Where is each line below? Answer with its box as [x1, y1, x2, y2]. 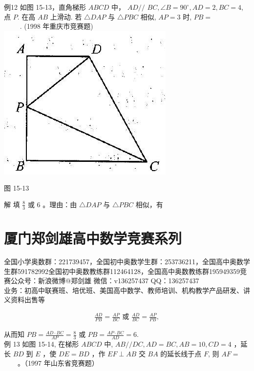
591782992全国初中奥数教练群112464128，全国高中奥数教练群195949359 [17, 266, 240, 276]
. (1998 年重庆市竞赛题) [20, 21, 93, 31]
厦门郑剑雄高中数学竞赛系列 [4, 228, 182, 248]
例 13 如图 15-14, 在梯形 [4, 339, 79, 349]
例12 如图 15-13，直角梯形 [4, 2, 86, 12]
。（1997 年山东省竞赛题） [18, 358, 99, 368]
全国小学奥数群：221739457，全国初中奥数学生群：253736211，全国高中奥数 [4, 256, 243, 266]
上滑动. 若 [50, 11, 82, 21]
